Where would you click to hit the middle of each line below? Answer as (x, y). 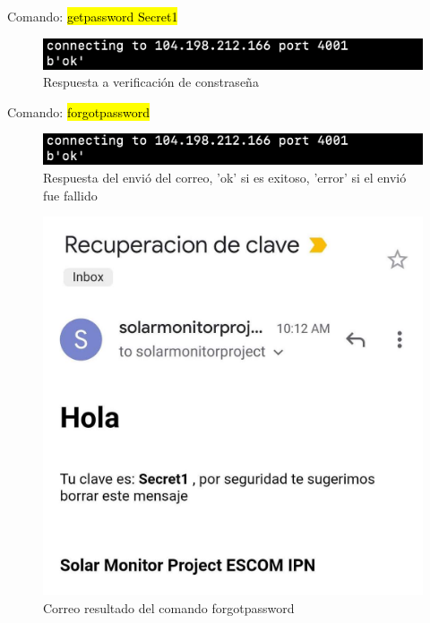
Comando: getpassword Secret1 (93, 16)
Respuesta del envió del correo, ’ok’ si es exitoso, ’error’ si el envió (225, 177)
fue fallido (70, 195)
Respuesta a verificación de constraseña (151, 82)
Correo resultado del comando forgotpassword (169, 607)
